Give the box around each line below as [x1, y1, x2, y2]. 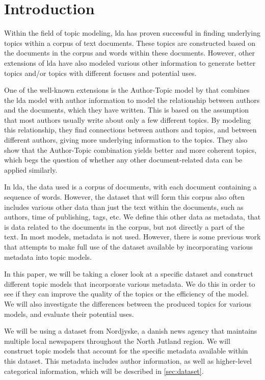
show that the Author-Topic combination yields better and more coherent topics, [4, 144, 257, 155]
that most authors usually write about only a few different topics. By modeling [4, 114, 251, 125]
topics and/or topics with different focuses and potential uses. [4, 67, 197, 78]
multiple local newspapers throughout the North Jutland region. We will [4, 335, 230, 346]
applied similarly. [4, 164, 58, 175]
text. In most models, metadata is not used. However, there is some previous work [4, 231, 261, 242]
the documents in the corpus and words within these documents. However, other [4, 47, 255, 58]
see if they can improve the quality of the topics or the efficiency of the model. [4, 288, 249, 299]
